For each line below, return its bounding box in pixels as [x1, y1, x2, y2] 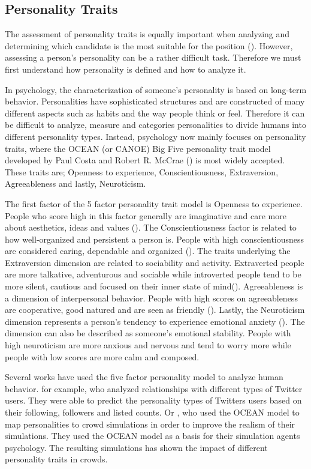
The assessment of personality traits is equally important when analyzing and [5, 28, 290, 40]
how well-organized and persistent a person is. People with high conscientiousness [5, 232, 304, 245]
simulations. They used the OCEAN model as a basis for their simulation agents [5, 429, 300, 442]
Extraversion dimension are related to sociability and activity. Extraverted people [5, 256, 304, 268]
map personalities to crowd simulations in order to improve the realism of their [5, 417, 295, 430]
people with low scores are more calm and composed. [5, 350, 200, 363]
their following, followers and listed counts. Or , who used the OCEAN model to [5, 406, 300, 419]
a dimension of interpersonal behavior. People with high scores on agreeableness [5, 291, 298, 304]
